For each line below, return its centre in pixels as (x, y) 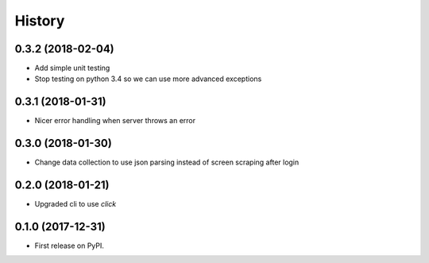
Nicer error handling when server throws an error (115, 121)
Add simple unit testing (72, 68)
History (40, 21)
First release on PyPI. (70, 246)
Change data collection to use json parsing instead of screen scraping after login (167, 162)
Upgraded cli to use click (75, 204)
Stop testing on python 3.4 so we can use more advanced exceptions (148, 79)
